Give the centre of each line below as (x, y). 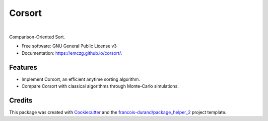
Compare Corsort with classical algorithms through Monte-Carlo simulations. (100, 86)
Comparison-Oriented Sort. (37, 37)
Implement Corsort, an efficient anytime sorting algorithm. (81, 79)
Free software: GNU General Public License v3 (69, 46)
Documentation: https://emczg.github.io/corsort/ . (72, 53)
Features (23, 67)
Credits (21, 100)
